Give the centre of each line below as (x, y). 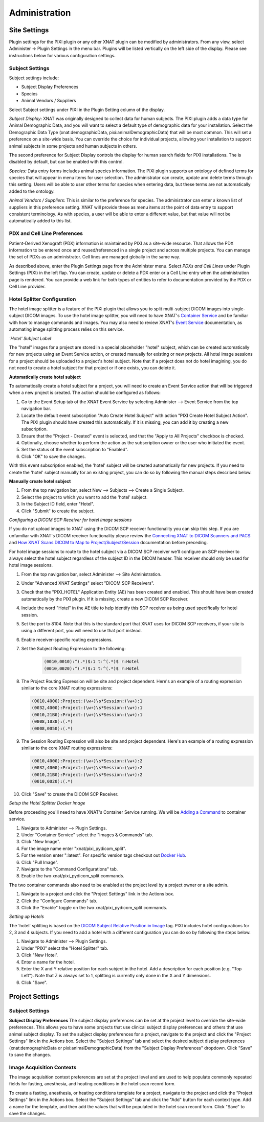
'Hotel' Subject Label (30, 338)
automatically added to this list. (40, 221)
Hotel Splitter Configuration (43, 299)
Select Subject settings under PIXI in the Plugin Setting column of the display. (87, 110)
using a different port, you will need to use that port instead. (82, 631)
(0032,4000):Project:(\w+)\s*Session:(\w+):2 (87, 768)
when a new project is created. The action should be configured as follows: (85, 393)
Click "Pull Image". (40, 862)
